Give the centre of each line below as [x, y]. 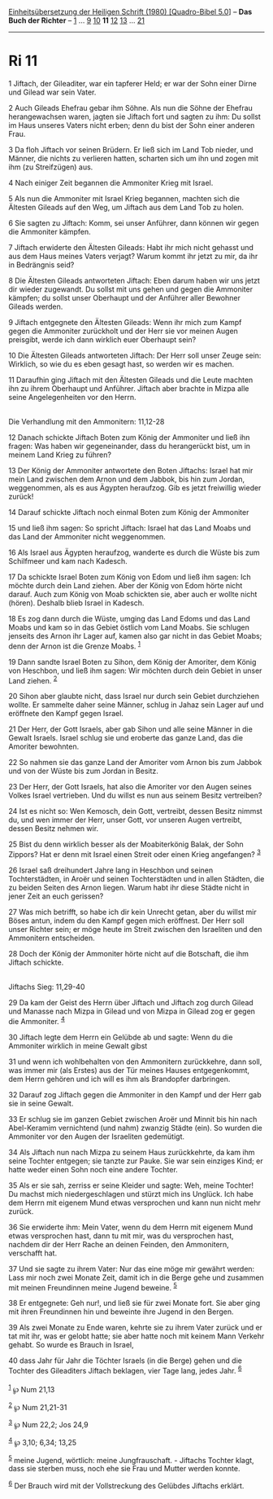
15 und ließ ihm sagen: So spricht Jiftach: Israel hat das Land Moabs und [130, 528]
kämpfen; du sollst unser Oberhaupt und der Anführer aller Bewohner [125, 297]
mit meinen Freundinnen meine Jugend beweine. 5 [93, 1286]
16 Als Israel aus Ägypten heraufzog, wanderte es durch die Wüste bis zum [134, 552]
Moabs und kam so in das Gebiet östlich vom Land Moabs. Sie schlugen [129, 627]
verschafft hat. [33, 1253]
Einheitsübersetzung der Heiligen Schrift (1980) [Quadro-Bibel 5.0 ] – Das [130, 12]
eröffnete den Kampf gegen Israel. [66, 714]
